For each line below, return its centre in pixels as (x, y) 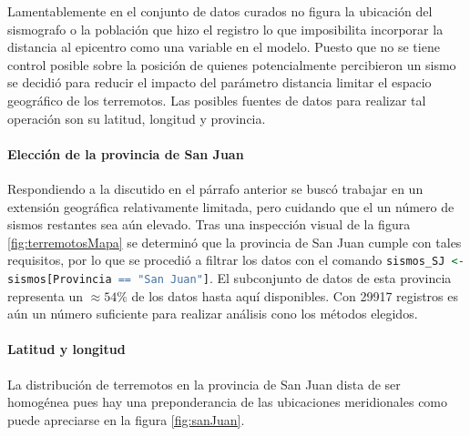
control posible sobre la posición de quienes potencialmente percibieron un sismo (232, 64)
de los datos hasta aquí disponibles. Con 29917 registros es (295, 295)
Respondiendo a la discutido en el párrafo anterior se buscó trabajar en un (215, 188)
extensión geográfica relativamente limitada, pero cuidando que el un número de (231, 206)
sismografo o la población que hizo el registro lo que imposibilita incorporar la (225, 29)
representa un (45, 295)
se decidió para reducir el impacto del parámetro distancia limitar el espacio (220, 82)
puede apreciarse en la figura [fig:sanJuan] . (126, 419)
